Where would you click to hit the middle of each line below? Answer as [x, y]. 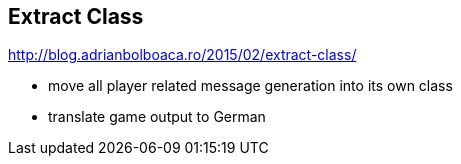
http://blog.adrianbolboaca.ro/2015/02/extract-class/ [182, 55]
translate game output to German [157, 117]
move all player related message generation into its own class [250, 86]
